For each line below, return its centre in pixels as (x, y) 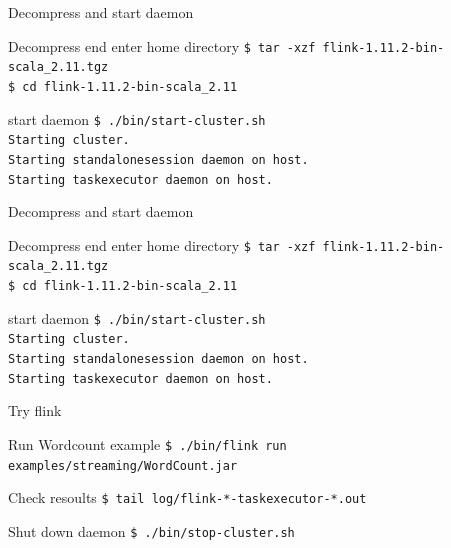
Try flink (35, 410)
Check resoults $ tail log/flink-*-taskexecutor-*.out (187, 497)
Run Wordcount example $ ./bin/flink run (147, 443)
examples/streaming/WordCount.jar (123, 465)
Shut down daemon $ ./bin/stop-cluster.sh (151, 530)
